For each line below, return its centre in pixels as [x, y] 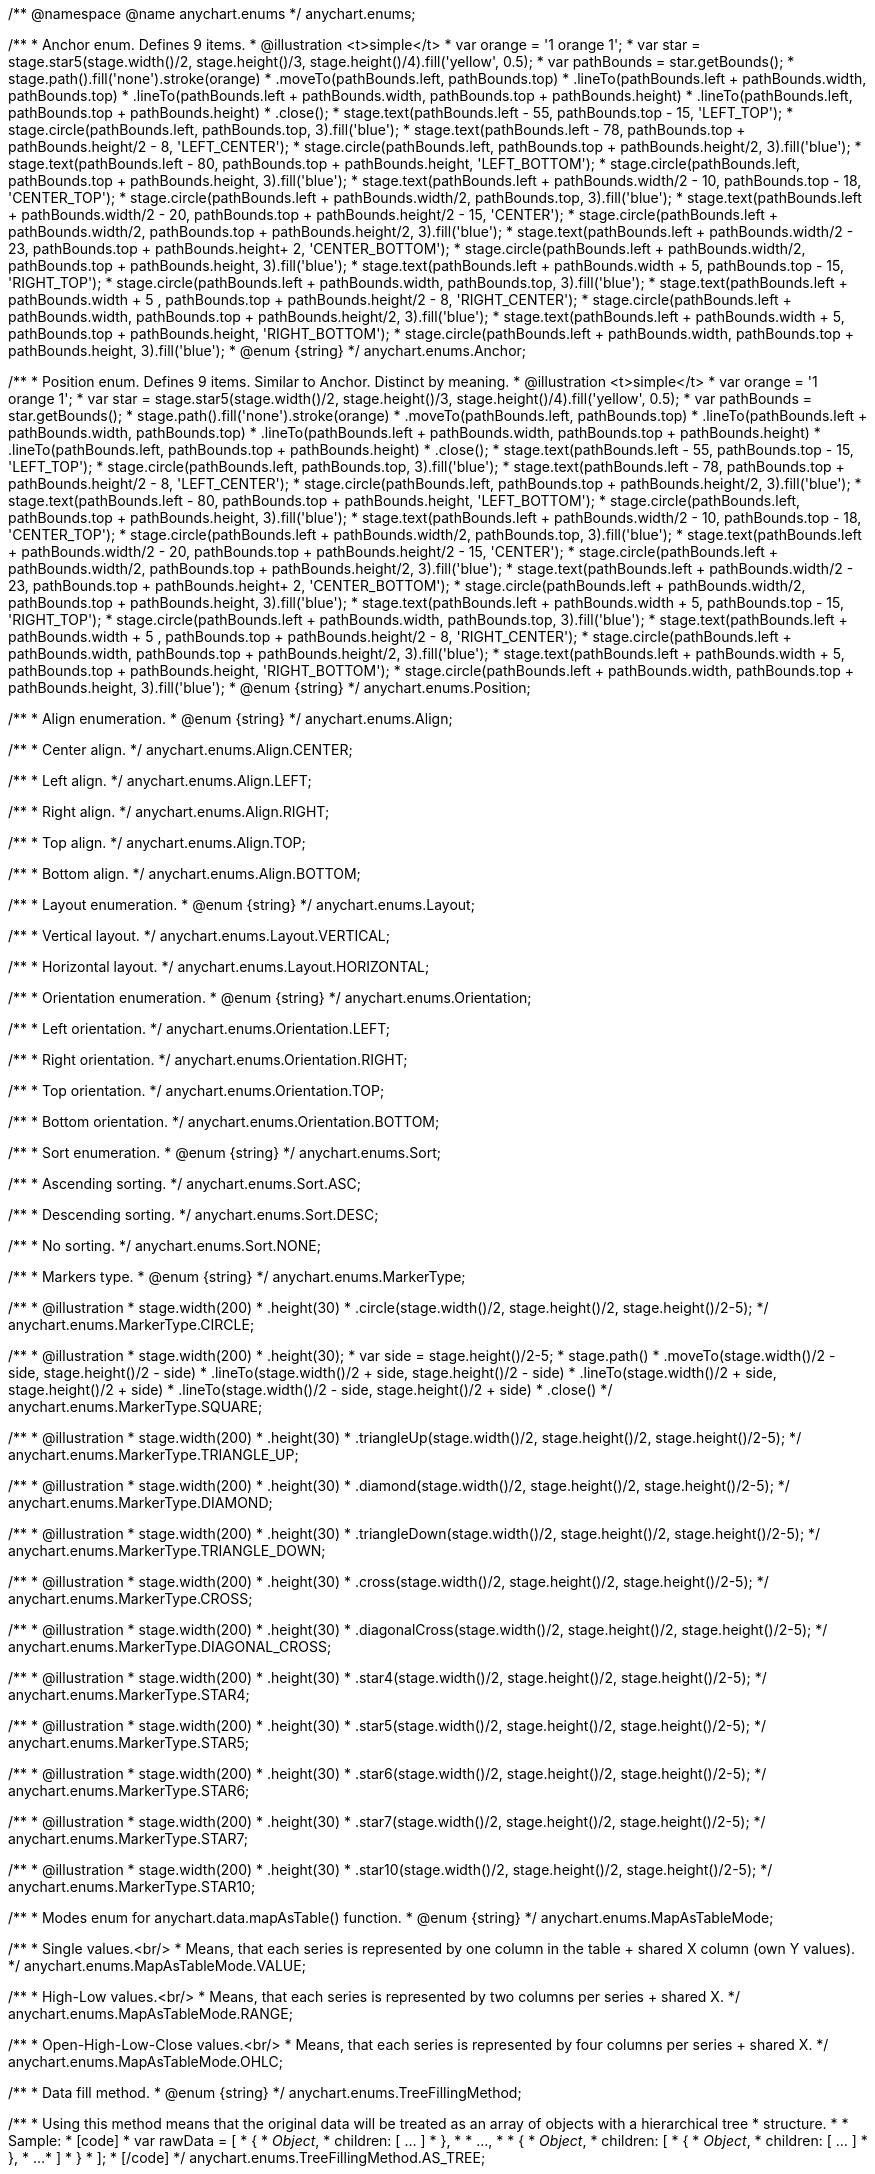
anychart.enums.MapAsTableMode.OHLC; [146, 2061]
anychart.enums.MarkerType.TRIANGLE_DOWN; [167, 1550]
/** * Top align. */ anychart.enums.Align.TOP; [157, 842]
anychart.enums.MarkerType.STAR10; [132, 1886]
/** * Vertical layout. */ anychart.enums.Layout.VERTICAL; [199, 935]
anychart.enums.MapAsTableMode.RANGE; [150, 2013]
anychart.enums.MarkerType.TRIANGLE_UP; [153, 1454]
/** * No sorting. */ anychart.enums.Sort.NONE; [164, 1245]
